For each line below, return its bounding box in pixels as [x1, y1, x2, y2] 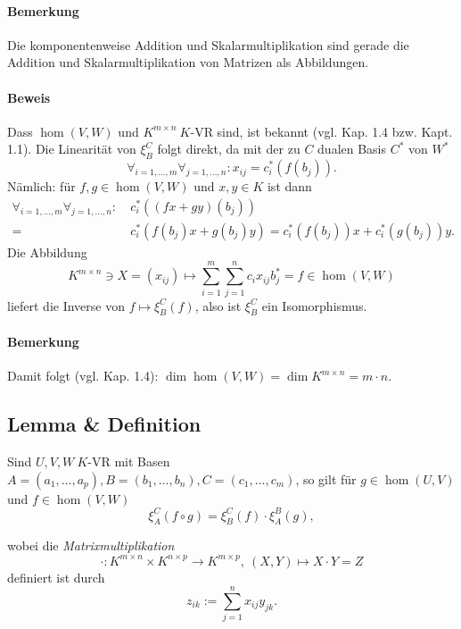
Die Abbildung [7, 242, 87, 261]
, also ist [194, 296, 242, 314]
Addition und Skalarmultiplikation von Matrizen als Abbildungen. [7, 53, 369, 71]
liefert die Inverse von [7, 296, 125, 314]
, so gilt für [295, 469, 357, 488]
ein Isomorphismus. [261, 296, 367, 314]
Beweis [7, 88, 51, 106]
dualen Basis [317, 139, 387, 158]
